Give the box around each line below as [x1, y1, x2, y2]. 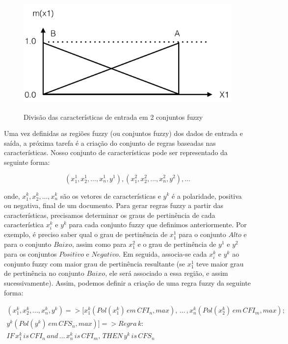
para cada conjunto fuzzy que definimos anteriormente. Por [69, 219, 247, 230]
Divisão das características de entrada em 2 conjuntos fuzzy [24, 111, 203, 122]
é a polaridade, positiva [172, 190, 242, 201]
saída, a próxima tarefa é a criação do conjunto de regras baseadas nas [4, 137, 216, 148]
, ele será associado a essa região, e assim [105, 268, 228, 278]
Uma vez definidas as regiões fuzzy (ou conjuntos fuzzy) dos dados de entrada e [4, 128, 243, 138]
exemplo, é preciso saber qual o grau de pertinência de [4, 229, 168, 239]
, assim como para [72, 239, 127, 249]
